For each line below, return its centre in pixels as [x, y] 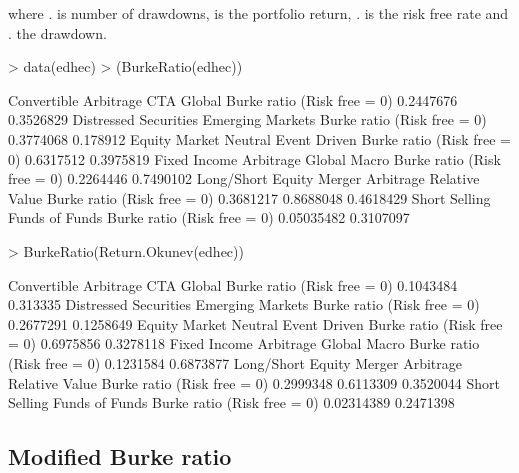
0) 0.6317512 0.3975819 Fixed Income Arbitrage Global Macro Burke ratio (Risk [254, 158]
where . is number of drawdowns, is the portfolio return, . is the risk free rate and [258, 13]
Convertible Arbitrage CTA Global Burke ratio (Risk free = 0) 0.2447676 [233, 99]
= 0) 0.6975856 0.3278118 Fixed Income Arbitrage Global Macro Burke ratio [244, 343]
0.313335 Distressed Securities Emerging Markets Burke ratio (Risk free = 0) [244, 304]
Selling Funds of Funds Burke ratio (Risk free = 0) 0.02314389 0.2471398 [231, 402]
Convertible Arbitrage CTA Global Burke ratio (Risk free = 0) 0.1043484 [233, 284]
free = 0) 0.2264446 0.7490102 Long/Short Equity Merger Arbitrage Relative [244, 178]
